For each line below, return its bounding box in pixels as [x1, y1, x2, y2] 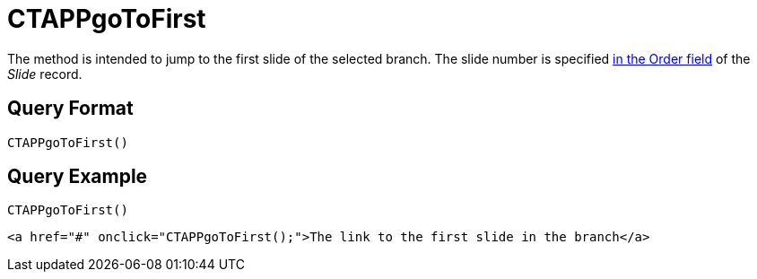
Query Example [7, 165, 148, 188]
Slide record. [7, 65, 83, 82]
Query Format [7, 97, 134, 120]
